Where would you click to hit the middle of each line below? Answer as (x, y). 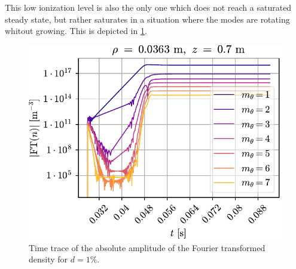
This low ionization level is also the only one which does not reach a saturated (148, 7)
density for (48, 259)
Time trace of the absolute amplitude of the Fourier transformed (147, 247)
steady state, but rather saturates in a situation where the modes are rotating (147, 19)
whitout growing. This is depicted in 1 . (76, 31)
